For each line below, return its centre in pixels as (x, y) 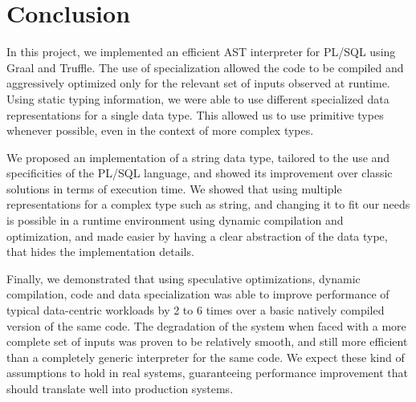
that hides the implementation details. (100, 252)
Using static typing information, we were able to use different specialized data (198, 98)
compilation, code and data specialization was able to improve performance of (198, 294)
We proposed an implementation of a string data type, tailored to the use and (198, 157)
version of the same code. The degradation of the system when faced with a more (206, 325)
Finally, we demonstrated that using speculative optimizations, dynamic (184, 278)
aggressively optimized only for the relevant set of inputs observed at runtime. (198, 83)
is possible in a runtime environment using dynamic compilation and (175, 220)
